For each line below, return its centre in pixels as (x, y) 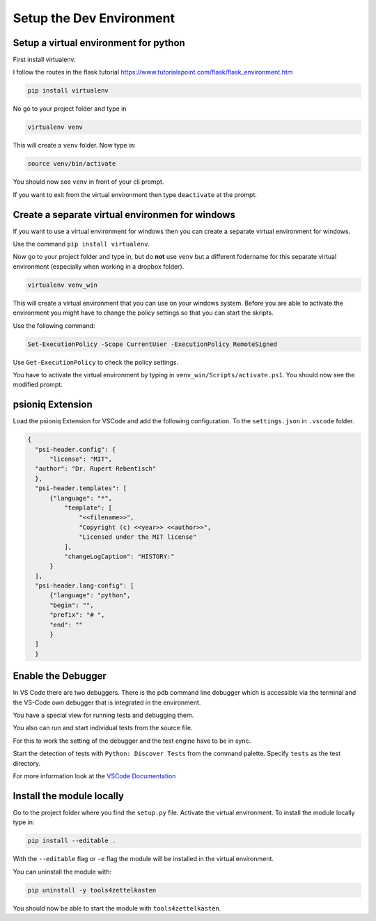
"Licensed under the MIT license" (138, 537)
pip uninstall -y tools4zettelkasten (92, 890)
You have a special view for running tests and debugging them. (103, 715)
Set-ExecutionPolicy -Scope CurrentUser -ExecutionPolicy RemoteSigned (152, 344)
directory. (27, 763)
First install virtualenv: (45, 60)
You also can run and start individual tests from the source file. (103, 728)
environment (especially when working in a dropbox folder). (99, 266)
